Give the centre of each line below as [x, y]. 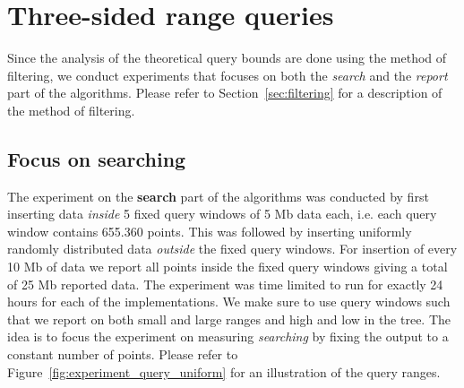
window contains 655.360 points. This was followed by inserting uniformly [210, 231]
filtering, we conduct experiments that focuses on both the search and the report [228, 75]
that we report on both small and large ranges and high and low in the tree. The [229, 319]
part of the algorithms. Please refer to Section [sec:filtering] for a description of [225, 93]
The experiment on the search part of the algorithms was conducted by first [218, 196]
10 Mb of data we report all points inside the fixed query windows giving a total [228, 267]
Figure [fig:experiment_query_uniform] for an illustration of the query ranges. [224, 371]
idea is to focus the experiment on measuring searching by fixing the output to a [228, 336]
